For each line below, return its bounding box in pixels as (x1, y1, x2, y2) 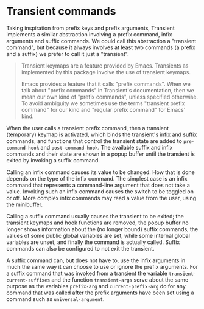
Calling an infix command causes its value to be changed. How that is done (6, 168, 195, 176)
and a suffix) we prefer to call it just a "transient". (6, 50, 129, 57)
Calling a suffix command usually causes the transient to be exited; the (6, 212, 184, 220)
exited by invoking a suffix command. (6, 156, 100, 164)
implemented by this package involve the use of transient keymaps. (21, 68, 191, 75)
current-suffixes (6, 277, 51, 283)
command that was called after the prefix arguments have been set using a (6, 289, 194, 296)
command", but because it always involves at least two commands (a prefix (6, 44, 196, 51)
